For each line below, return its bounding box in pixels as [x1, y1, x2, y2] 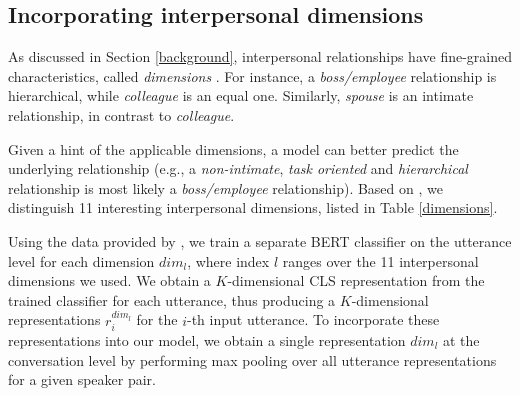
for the [136, 309, 178, 330]
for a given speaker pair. [8, 369, 156, 390]
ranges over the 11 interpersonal [282, 250, 479, 271]
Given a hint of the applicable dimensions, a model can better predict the [8, 138, 459, 159]
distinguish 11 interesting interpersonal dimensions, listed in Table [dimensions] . [8, 197, 498, 218]
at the [443, 329, 480, 350]
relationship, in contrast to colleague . [8, 104, 235, 125]
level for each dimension [8, 250, 155, 271]
